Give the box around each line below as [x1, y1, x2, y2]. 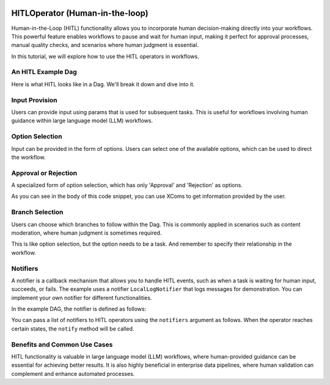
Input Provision [11, 95, 57, 104]
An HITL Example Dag [11, 68, 77, 76]
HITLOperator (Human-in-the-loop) [11, 8, 149, 18]
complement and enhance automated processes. [11, 370, 135, 377]
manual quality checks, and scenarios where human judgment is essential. [11, 42, 199, 49]
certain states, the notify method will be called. [11, 324, 134, 332]
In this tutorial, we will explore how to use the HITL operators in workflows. [11, 53, 200, 60]
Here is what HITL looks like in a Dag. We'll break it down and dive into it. [11, 80, 195, 88]
